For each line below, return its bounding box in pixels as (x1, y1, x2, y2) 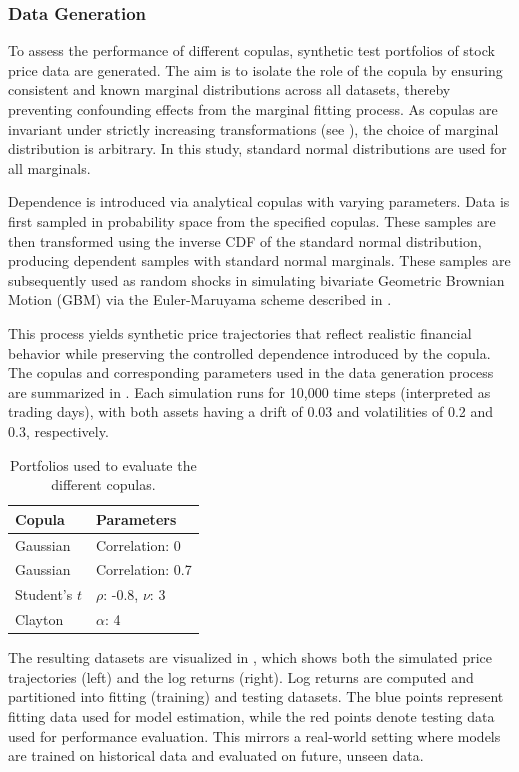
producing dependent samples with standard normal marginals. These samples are (8, 250, 511, 271)
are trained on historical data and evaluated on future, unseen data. (8, 745, 424, 766)
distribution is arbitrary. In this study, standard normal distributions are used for (8, 138, 507, 159)
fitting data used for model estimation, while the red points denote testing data (8, 705, 495, 726)
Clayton (15, 609, 64, 630)
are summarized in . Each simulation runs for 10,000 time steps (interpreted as (8, 381, 491, 402)
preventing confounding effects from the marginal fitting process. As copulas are (8, 99, 498, 119)
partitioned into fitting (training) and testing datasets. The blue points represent (8, 686, 504, 707)
